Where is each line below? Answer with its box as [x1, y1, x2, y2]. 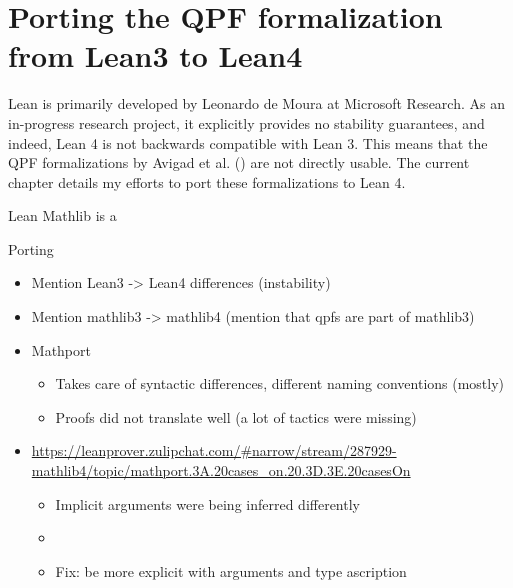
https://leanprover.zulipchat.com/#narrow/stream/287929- [31, 440, 397, 461]
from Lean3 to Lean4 [8, 35, 303, 76]
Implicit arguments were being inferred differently [55, 493, 360, 514]
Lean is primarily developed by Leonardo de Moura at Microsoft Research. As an [8, 93, 505, 114]
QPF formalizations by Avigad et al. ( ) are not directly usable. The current [8, 152, 470, 173]
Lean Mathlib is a [8, 205, 117, 226]
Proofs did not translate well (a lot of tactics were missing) [55, 406, 417, 427]
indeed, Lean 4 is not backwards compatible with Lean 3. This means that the [8, 132, 488, 153]
